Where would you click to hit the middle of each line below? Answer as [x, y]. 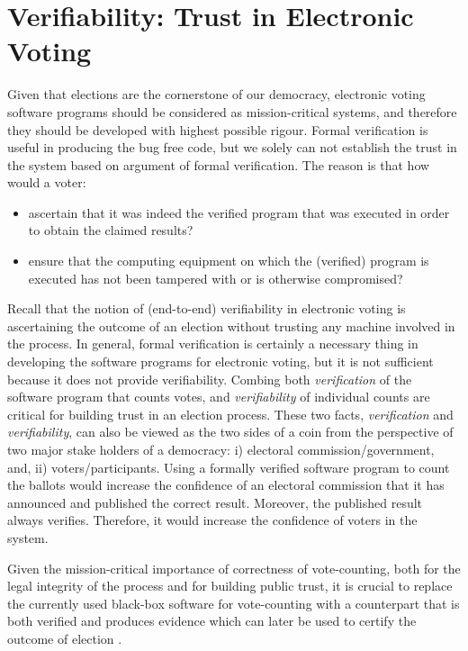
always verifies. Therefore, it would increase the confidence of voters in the [212, 520]
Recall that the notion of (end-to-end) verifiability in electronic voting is [207, 308]
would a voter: [47, 182]
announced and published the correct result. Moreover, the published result [215, 502]
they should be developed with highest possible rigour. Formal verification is [218, 129]
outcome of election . [65, 638]
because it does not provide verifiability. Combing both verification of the [210, 379]
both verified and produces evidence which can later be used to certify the [212, 621]
